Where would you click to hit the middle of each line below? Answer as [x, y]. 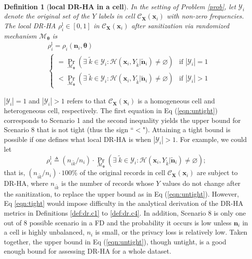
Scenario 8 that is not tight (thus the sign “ [69, 129]
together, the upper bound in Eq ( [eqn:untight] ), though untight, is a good [115, 241]
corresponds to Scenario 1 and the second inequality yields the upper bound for [122, 120]
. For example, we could [211, 139]
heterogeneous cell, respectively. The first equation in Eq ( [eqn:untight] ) [111, 110]
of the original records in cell [122, 172]
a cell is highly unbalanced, [44, 232]
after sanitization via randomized [180, 25]
